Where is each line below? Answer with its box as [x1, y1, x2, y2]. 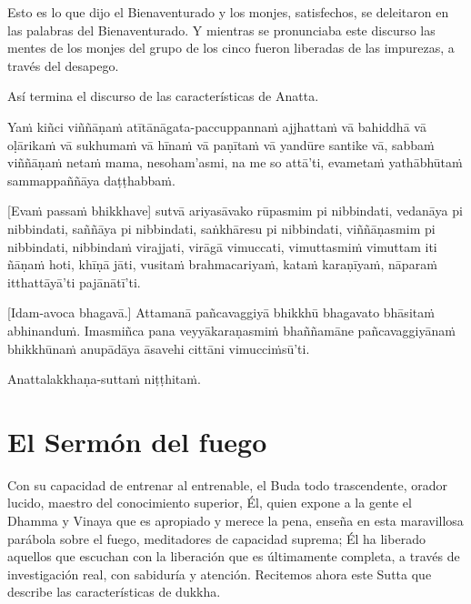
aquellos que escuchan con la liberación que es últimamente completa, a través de [7, 547, 460, 566]
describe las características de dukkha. [7, 582, 221, 601]
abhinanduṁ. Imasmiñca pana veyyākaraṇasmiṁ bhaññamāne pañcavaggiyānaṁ [7, 320, 456, 339]
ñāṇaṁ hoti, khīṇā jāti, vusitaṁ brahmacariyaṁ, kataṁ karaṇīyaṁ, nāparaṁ [7, 255, 437, 274]
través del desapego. [7, 55, 119, 75]
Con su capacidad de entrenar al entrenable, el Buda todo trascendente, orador [7, 475, 447, 494]
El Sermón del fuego [7, 422, 267, 459]
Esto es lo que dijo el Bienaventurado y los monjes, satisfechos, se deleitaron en [7, 3, 449, 21]
